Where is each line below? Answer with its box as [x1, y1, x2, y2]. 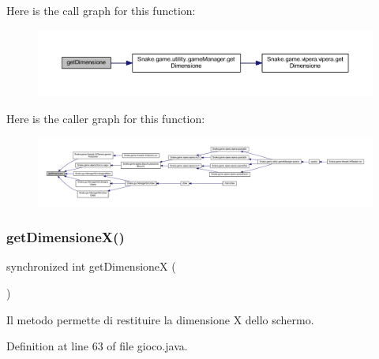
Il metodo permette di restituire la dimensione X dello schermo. [6, 311, 314, 327]
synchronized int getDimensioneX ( [6, 258, 176, 275]
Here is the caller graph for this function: [6, 110, 205, 127]
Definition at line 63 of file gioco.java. [6, 338, 188, 354]
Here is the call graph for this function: [6, 2, 196, 18]
